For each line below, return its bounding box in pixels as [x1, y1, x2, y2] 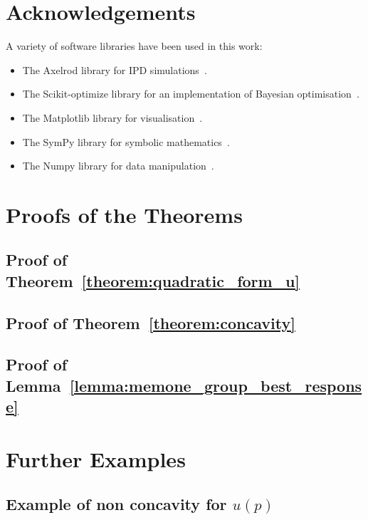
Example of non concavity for [6, 493, 227, 515]
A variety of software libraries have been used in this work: [6, 38, 263, 53]
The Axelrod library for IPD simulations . [22, 62, 207, 77]
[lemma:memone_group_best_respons [69, 374, 362, 396]
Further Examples [6, 444, 186, 473]
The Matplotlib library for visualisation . [22, 110, 203, 125]
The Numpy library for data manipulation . [22, 158, 214, 173]
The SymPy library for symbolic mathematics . [22, 134, 230, 149]
